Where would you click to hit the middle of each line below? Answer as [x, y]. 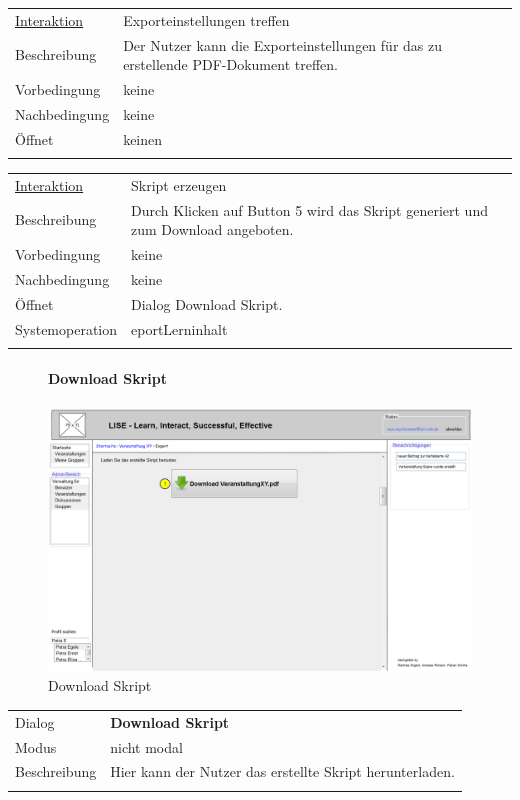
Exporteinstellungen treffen [206, 19]
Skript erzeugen [179, 184]
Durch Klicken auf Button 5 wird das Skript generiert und [309, 209]
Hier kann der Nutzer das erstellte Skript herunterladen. [282, 771]
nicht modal [146, 746]
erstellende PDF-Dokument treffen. [230, 64]
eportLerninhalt [179, 328]
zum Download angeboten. [212, 229]
